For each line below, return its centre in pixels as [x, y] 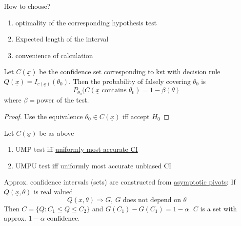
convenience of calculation [54, 55]
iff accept [136, 116]
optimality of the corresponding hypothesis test [86, 22]
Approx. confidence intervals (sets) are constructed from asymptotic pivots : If [120, 182]
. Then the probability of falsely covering [130, 81]
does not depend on [152, 200]
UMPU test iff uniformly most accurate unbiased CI [93, 165]
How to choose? [27, 6]
